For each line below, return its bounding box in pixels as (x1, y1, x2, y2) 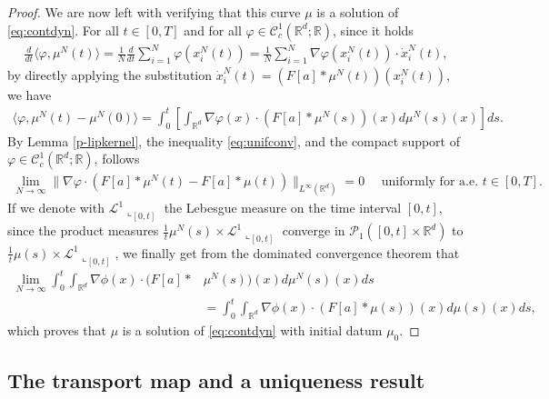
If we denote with (7, 198, 105, 217)
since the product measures (7, 221, 159, 240)
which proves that (7, 320, 107, 339)
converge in (282, 221, 345, 240)
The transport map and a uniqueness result (7, 366, 425, 394)
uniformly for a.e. (381, 175, 479, 189)
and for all (184, 20, 242, 39)
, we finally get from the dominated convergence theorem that (115, 243, 460, 262)
